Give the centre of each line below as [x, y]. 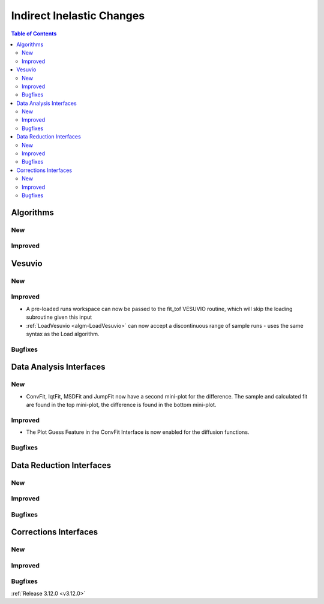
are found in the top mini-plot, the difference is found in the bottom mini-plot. [121, 405]
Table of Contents [34, 34]
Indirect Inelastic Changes [78, 16]
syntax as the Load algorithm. [63, 334]
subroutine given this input [59, 317]
